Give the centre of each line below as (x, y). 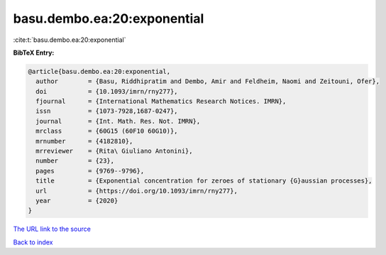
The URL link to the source (52, 229)
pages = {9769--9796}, (90, 171)
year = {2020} (77, 201)
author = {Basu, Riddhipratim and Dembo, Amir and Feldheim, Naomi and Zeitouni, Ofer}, (208, 81)
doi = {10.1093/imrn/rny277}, (107, 91)
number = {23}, (75, 161)
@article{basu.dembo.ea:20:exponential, (99, 71)
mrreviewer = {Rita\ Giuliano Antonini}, (114, 151)
